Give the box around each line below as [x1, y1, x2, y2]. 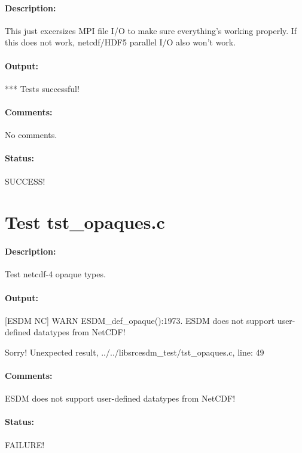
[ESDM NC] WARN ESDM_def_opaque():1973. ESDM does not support [5, 314, 275, 326]
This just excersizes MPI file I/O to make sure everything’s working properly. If [5, 24, 297, 36]
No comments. [5, 128, 57, 141]
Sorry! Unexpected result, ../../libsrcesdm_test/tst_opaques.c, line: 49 [5, 345, 264, 358]
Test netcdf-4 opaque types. [5, 268, 106, 280]
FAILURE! [5, 438, 45, 451]
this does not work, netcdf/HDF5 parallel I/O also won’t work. [5, 36, 236, 48]
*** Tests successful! [5, 82, 80, 94]
